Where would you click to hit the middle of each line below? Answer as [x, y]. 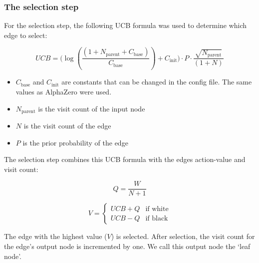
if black [157, 218]
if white [157, 209]
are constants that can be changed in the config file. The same [157, 82]
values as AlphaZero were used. [64, 91]
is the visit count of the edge [67, 125]
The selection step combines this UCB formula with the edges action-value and [125, 159]
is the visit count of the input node [92, 108]
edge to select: [26, 35]
